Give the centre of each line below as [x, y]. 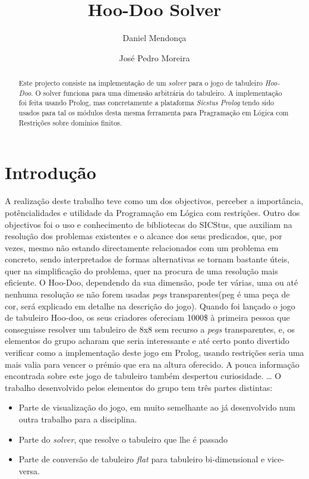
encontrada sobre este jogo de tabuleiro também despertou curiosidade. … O [143, 376]
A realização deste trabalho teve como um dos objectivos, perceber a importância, [154, 201]
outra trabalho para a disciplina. [78, 419]
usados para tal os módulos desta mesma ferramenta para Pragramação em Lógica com [154, 113]
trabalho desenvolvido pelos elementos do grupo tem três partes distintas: [139, 387]
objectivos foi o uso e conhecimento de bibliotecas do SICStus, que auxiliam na [149, 224]
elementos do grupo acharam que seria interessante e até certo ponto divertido [147, 341]
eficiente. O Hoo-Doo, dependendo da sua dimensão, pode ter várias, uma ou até [152, 282]
